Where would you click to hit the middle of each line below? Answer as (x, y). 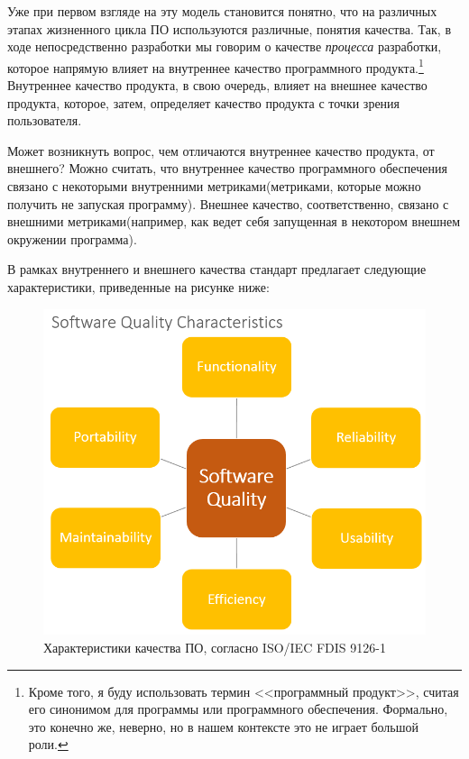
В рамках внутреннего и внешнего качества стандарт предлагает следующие (217, 269)
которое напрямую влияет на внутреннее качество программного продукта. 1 (216, 66)
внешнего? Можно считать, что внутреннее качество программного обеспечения (227, 168)
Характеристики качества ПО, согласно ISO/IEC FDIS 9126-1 (215, 648)
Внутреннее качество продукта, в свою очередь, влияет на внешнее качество (217, 85)
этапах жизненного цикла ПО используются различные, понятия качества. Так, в (229, 28)
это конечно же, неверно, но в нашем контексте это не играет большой (224, 726)
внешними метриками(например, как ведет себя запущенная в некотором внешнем (234, 221)
